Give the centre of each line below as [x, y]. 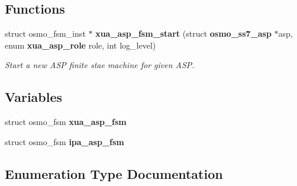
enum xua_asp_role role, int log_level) [80, 45]
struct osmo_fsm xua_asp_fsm [66, 122]
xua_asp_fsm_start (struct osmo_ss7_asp [183, 33]
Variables [34, 97]
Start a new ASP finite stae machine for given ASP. [100, 65]
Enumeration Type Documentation [114, 173]
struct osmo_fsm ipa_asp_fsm [64, 141]
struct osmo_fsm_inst [45, 33]
